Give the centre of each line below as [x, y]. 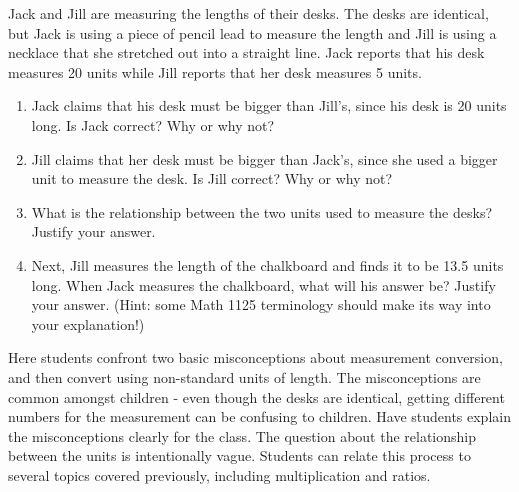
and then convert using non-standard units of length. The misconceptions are [244, 376]
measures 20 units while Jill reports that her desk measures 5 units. [215, 71]
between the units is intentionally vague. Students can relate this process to [239, 455]
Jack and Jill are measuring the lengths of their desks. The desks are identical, [248, 13]
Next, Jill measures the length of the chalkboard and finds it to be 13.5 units [267, 264]
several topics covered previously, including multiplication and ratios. [219, 474]
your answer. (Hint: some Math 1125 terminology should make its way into [261, 304]
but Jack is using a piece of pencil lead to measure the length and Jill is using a [252, 32]
